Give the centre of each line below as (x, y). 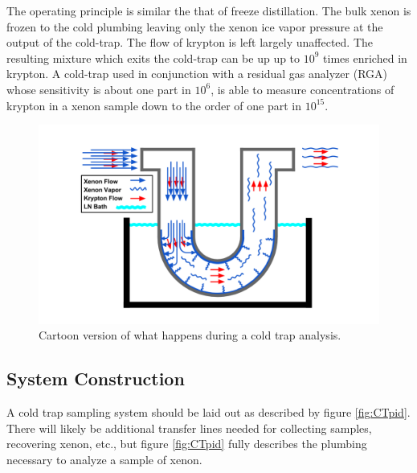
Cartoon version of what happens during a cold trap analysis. (190, 335)
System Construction (96, 378)
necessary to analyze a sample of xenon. (104, 459)
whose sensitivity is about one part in (99, 89)
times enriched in (365, 58)
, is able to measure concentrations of (303, 89)
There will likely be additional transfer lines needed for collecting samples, (189, 428)
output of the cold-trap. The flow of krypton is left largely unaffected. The (190, 42)
